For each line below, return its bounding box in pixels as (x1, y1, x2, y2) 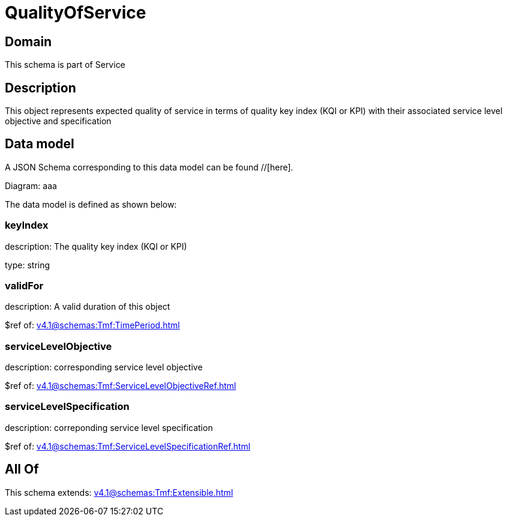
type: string (5, 259, 50, 270)
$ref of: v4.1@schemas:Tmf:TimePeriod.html (5, 320, 180, 331)
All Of (5, 462, 39, 477)
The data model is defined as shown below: (5, 199, 177, 209)
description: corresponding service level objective (5, 362, 203, 373)
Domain (5, 34, 52, 49)
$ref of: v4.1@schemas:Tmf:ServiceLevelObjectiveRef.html (5, 381, 236, 391)
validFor (5, 279, 44, 292)
